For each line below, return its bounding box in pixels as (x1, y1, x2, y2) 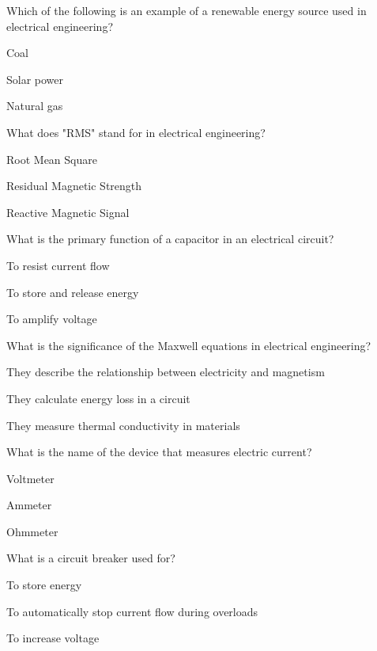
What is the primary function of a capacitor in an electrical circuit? (6, 230, 334, 247)
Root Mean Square (6, 150, 97, 167)
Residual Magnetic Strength (6, 177, 142, 194)
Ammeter (6, 497, 52, 513)
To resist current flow (6, 257, 110, 273)
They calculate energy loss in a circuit (6, 390, 190, 406)
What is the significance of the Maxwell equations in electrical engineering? (6, 337, 371, 353)
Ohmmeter (6, 523, 58, 539)
